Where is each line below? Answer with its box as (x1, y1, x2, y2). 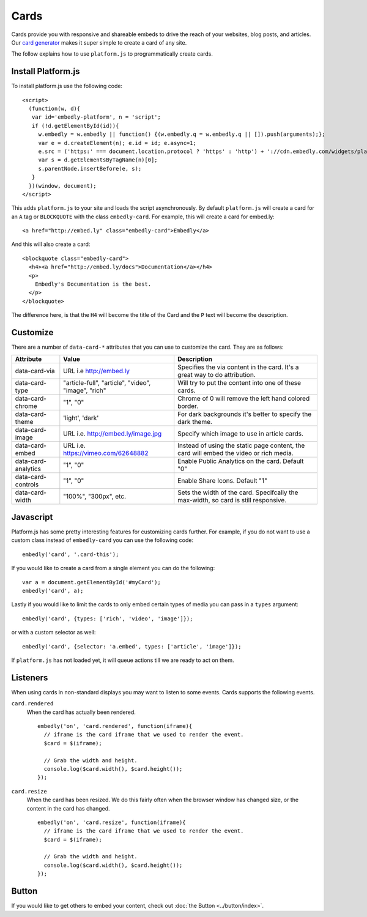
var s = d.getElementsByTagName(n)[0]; (38, 157, 158, 163)
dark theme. (177, 417, 212, 426)
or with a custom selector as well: (11, 629, 96, 636)
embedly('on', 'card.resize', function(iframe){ (37, 819, 186, 826)
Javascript (11, 511, 53, 522)
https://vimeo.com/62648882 (63, 448, 149, 457)
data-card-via (15, 366, 55, 375)
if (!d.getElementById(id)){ (31, 122, 119, 129)
